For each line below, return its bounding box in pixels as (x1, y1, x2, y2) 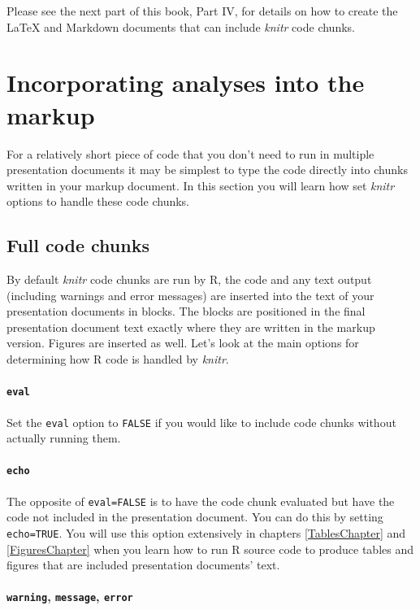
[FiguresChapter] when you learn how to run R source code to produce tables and (6, 540, 414, 557)
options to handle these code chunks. (6, 193, 190, 210)
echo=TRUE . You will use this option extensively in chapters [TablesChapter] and (6, 524, 406, 541)
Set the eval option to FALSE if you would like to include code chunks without (6, 413, 396, 430)
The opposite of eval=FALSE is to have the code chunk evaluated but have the (6, 492, 395, 509)
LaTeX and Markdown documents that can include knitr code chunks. (6, 18, 355, 35)
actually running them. (6, 429, 121, 447)
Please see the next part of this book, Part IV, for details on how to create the (6, 2, 398, 19)
